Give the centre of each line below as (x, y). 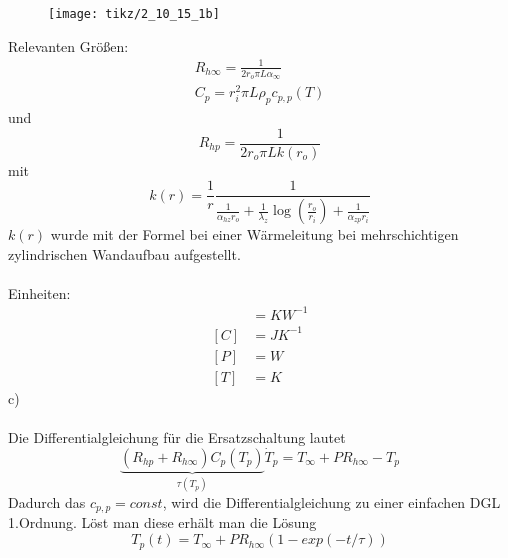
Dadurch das (47, 502)
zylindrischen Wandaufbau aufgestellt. (124, 253)
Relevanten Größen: (68, 45)
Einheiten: (39, 292)
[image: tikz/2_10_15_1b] (134, 14)
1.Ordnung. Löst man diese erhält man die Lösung (162, 522)
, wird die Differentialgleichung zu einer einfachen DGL (331, 502)
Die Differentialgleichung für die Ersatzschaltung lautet (177, 436)
